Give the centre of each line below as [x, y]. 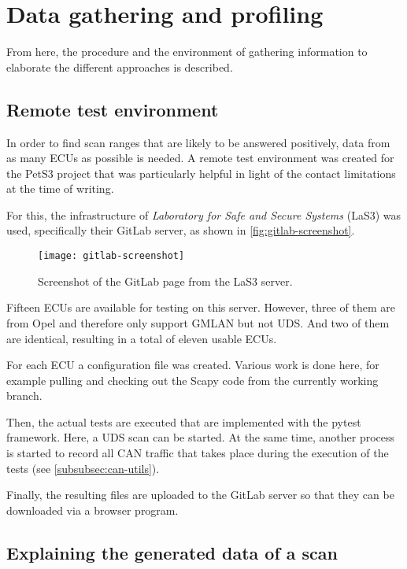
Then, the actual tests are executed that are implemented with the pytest [184, 421]
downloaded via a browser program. [92, 510]
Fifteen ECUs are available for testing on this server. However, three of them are [201, 307]
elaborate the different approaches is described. [120, 67]
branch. [24, 395]
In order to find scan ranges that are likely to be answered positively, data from [198, 142]
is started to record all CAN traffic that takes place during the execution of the [198, 453]
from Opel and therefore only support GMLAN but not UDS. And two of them [198, 322]
